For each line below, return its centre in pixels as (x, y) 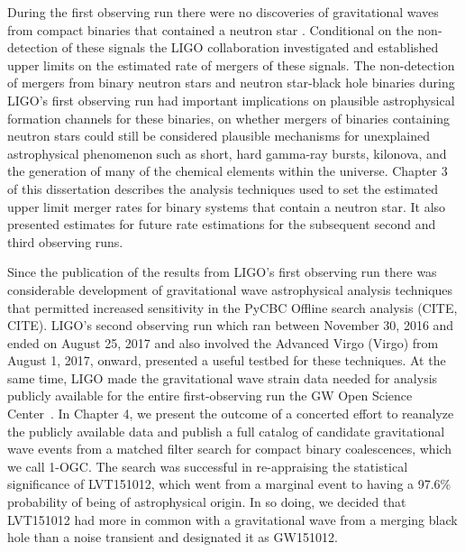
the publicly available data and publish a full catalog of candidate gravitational (226, 431)
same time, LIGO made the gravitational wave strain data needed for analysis (223, 377)
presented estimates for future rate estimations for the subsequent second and (222, 224)
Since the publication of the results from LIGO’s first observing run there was (222, 272)
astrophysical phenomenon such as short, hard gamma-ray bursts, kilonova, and (227, 153)
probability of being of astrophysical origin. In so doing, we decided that (207, 502)
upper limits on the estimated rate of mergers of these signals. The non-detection (231, 64)
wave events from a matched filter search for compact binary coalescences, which (230, 449)
